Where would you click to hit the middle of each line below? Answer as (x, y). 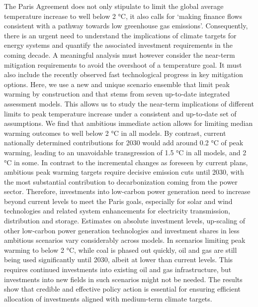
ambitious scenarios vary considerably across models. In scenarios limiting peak (125, 240)
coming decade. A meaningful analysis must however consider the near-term (120, 54)
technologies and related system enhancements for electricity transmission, (117, 211)
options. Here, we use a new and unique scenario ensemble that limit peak (117, 84)
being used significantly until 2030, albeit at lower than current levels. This (119, 259)
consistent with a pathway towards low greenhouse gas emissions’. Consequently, (126, 26)
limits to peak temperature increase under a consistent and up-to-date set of (120, 113)
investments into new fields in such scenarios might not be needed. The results (123, 279)
